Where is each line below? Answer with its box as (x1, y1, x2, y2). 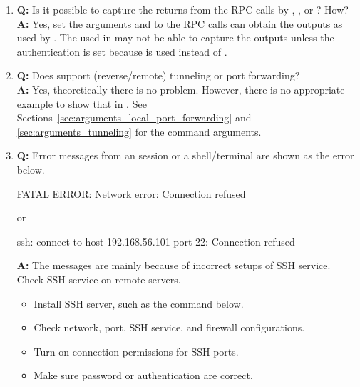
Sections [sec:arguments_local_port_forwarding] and (16, 110, 252, 125)
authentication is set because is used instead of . (16, 44, 227, 59)
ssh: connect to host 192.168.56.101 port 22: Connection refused (16, 233, 295, 248)
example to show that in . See (16, 96, 147, 111)
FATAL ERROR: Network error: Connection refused (16, 186, 246, 201)
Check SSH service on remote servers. (16, 271, 181, 286)
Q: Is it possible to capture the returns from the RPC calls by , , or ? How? (16, 2, 349, 16)
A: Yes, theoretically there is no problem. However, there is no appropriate (16, 81, 345, 96)
